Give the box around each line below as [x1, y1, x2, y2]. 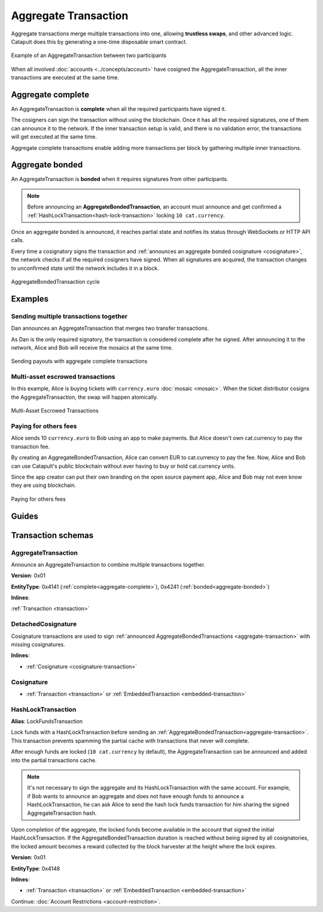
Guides [11, 511, 39, 521]
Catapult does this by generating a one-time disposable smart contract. [11, 38, 188, 45]
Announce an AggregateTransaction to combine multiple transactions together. [11, 561, 206, 568]
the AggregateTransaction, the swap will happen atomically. [11, 393, 159, 401]
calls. [11, 237, 25, 244]
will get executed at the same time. [11, 133, 97, 140]
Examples [11, 294, 49, 304]
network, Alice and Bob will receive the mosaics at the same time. [11, 344, 173, 351]
